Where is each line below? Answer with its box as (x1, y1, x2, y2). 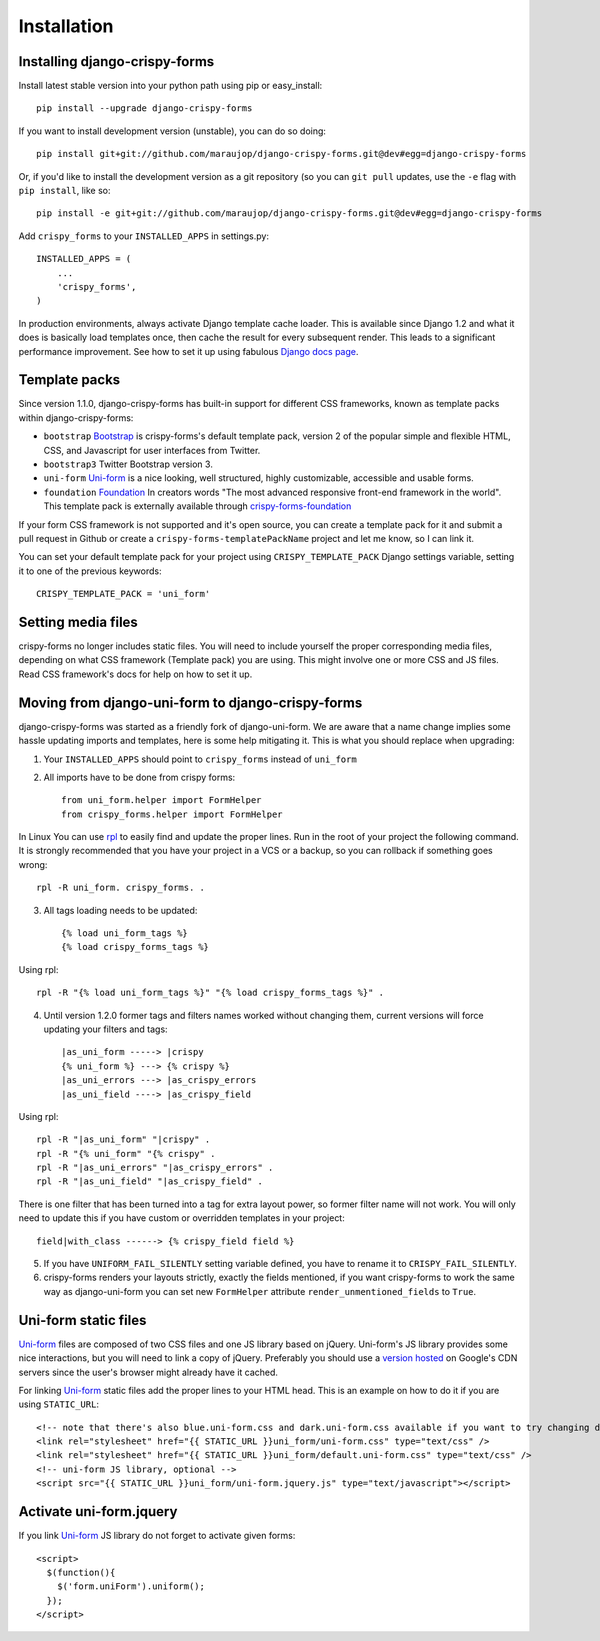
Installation (18, 15, 114, 37)
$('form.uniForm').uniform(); (56, 1581, 205, 1592)
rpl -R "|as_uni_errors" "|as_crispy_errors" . (36, 1162, 274, 1174)
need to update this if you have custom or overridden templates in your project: (18, 1212, 345, 1224)
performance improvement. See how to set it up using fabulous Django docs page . (18, 345, 359, 357)
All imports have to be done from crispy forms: (43, 771, 236, 783)
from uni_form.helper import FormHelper (61, 795, 262, 806)
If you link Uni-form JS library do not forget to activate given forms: (18, 1530, 296, 1542)
